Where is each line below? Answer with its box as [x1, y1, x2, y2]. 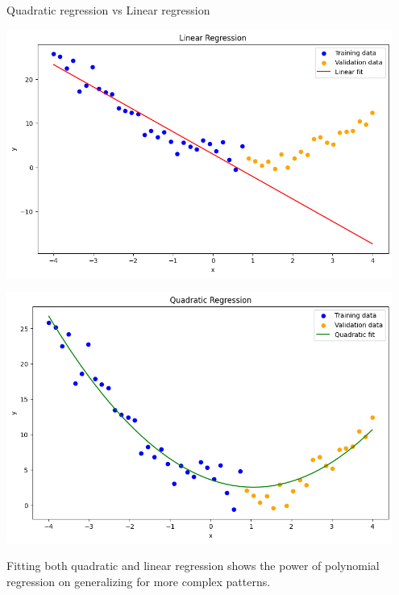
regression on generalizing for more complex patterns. [6, 572, 271, 589]
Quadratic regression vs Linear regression [6, 2, 210, 18]
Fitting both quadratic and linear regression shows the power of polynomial [6, 557, 380, 574]
